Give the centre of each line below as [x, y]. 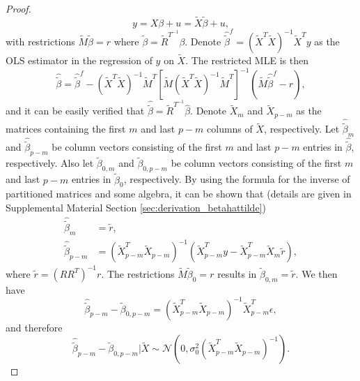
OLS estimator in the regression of [79, 60]
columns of [230, 129]
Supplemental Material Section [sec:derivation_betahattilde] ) [136, 207]
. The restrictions [138, 273]
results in [237, 273]
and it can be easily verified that [75, 111]
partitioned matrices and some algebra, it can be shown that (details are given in [179, 194]
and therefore [34, 327]
